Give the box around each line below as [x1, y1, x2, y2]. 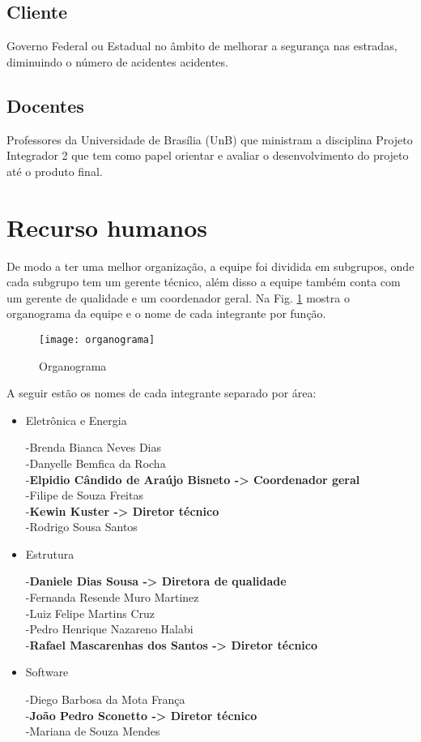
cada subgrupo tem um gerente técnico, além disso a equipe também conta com [6, 273, 401, 290]
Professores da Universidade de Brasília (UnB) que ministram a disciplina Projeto [6, 131, 413, 148]
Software [25, 663, 69, 680]
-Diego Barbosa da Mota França [25, 691, 185, 708]
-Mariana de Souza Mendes [25, 723, 160, 740]
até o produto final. [6, 162, 103, 179]
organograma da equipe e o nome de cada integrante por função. [6, 305, 326, 322]
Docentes [6, 92, 84, 118]
